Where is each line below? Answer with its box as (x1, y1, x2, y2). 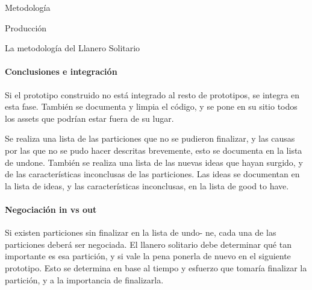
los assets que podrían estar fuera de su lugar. (5, 112, 174, 124)
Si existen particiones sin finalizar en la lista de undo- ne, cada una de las (5, 226, 276, 239)
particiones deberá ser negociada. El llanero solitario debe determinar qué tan (5, 238, 292, 250)
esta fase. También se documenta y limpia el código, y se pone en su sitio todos (5, 100, 298, 113)
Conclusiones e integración (5, 65, 117, 78)
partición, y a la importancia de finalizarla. (5, 273, 164, 286)
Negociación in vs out (5, 203, 97, 215)
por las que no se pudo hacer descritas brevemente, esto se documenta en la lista (5, 143, 302, 156)
